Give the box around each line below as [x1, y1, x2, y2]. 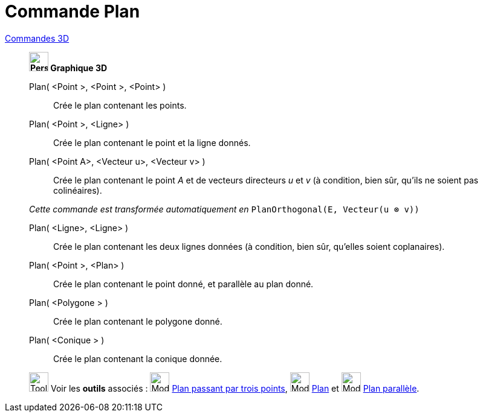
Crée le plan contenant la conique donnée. [53, 353, 222, 364]
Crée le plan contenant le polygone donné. [53, 316, 222, 326]
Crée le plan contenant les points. [53, 100, 187, 110]
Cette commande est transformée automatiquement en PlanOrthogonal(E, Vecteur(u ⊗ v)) [29, 203, 420, 214]
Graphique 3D [50, 62, 108, 73]
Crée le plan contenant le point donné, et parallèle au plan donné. [53, 278, 314, 289]
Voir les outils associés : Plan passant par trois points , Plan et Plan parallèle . [50, 383, 420, 393]
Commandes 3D [5, 33, 70, 43]
